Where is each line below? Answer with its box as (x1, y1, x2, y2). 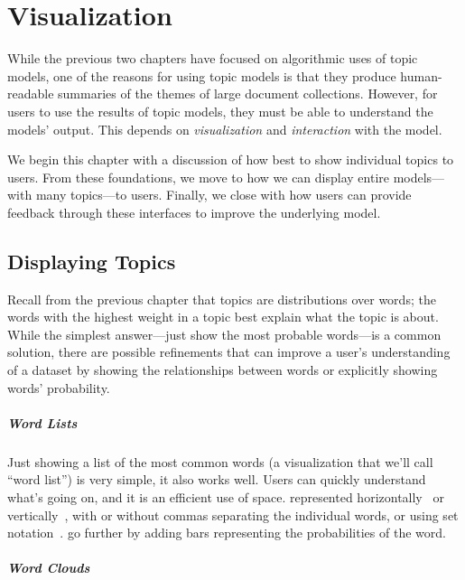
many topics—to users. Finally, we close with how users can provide (35, 185, 412, 204)
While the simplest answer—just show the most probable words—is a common (7, 324, 442, 343)
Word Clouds (7, 558, 90, 577)
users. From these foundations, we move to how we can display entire (7, 167, 389, 186)
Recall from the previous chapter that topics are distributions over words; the (7, 289, 436, 308)
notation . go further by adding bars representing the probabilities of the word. (7, 523, 446, 542)
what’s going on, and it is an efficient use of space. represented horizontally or (7, 487, 444, 506)
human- (400, 66, 442, 85)
